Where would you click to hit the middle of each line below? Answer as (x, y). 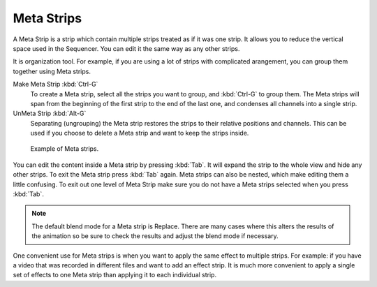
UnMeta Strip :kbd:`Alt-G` (50, 113)
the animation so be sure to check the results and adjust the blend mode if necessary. (155, 236)
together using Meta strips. (52, 71)
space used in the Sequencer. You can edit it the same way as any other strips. (126, 48)
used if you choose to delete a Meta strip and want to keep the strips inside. (140, 133)
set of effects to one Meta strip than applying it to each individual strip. (114, 275)
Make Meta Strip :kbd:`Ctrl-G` (56, 84)
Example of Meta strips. (65, 149)
